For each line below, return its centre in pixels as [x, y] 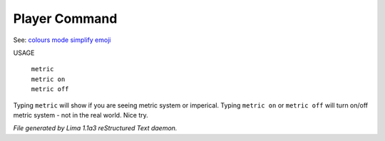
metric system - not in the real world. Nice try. [81, 115]
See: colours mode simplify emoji [62, 40]
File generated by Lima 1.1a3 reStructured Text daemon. [95, 128]
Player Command [65, 19]
